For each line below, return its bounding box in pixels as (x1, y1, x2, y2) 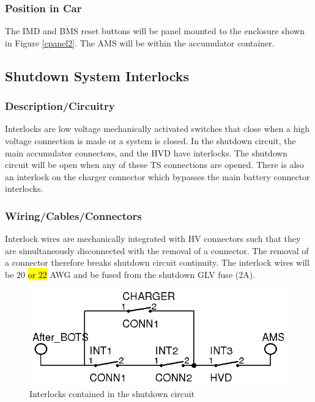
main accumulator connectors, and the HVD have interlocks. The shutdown (5, 146, 288, 159)
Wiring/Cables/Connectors (5, 208, 142, 223)
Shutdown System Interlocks (5, 66, 190, 85)
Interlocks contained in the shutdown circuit (29, 387, 195, 400)
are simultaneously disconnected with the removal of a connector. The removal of (5, 244, 309, 257)
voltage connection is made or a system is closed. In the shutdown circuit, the (5, 134, 296, 147)
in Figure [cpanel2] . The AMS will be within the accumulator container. (5, 36, 275, 49)
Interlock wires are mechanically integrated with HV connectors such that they (5, 232, 301, 245)
